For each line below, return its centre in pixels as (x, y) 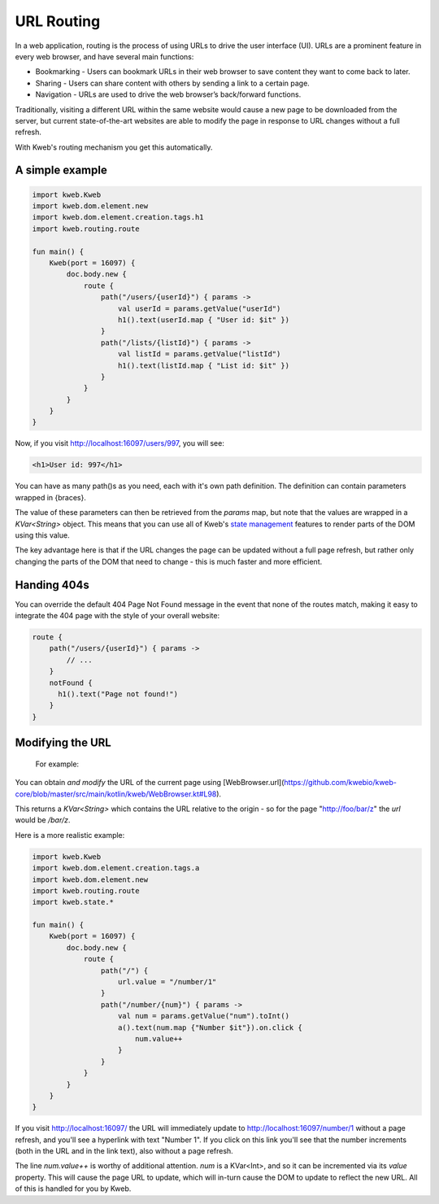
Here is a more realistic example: (70, 835)
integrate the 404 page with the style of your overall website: (117, 616)
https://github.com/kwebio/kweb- (341, 783)
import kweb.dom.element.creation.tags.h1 (118, 217)
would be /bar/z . (43, 820)
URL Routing (58, 21)
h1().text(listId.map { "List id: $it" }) (204, 365)
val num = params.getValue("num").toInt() (204, 1016)
